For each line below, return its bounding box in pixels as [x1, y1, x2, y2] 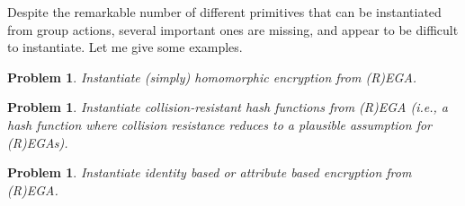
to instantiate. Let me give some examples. [7, 38, 243, 56]
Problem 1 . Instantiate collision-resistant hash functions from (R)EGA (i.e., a [7, 98, 449, 116]
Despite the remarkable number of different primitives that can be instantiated [7, 3, 442, 21]
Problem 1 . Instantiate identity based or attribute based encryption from [7, 163, 412, 182]
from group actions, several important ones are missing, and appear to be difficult [7, 20, 459, 39]
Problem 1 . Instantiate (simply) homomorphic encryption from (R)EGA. [7, 67, 417, 86]
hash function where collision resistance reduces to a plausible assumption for [7, 115, 433, 133]
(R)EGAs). [7, 133, 68, 151]
